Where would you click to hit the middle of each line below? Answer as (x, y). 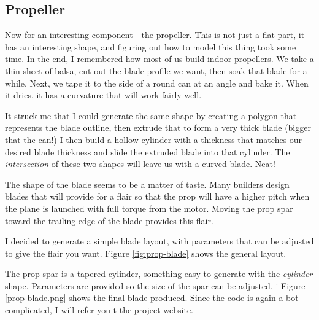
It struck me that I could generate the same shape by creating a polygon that (151, 115)
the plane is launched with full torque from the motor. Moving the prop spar (149, 208)
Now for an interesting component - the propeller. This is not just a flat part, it (155, 35)
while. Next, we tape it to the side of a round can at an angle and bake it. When (157, 83)
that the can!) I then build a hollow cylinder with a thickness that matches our (154, 139)
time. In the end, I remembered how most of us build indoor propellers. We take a (159, 59)
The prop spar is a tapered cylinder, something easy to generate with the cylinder (159, 274)
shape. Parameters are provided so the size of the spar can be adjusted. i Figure (155, 285)
